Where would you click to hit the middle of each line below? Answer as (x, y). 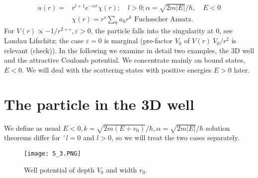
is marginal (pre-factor (138, 41)
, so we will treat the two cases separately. (175, 137)
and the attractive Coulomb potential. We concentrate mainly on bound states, (125, 60)
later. (242, 69)
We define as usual (32, 128)
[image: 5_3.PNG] (52, 153)
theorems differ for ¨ (35, 137)
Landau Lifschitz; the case (44, 41)
